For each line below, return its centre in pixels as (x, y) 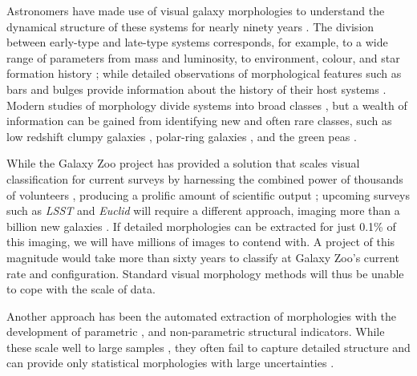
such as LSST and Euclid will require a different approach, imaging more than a (203, 210)
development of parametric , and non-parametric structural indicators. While (196, 332)
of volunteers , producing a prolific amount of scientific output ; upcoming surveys (208, 194)
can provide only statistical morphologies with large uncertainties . (170, 363)
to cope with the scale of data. (81, 289)
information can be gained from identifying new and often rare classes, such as (199, 121)
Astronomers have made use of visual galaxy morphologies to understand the (196, 10)
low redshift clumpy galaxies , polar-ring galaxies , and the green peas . (182, 136)
